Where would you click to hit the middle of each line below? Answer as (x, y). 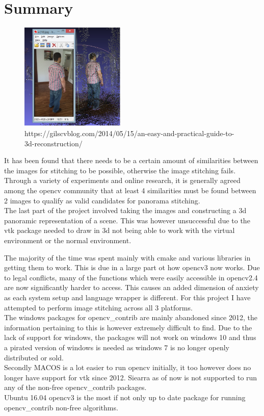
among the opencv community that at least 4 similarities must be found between (130, 190)
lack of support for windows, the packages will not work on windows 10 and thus (130, 337)
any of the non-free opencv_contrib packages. (75, 387)
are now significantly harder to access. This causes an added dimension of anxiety (131, 287)
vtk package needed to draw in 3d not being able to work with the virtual (120, 230)
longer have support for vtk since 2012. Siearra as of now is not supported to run (131, 377)
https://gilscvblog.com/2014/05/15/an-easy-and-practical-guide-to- (129, 133)
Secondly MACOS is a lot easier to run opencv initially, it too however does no (128, 367)
